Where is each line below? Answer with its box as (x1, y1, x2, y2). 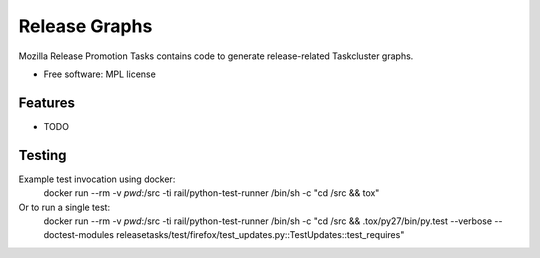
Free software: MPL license (43, 68, 157, 80)
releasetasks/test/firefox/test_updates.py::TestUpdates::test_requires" (116, 229, 405, 241)
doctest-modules (43, 229, 115, 241)
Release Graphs (18, 15, 153, 37)
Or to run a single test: (18, 201, 110, 213)
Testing (18, 146, 67, 164)
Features (18, 94, 75, 111)
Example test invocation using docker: (18, 173, 176, 185)
